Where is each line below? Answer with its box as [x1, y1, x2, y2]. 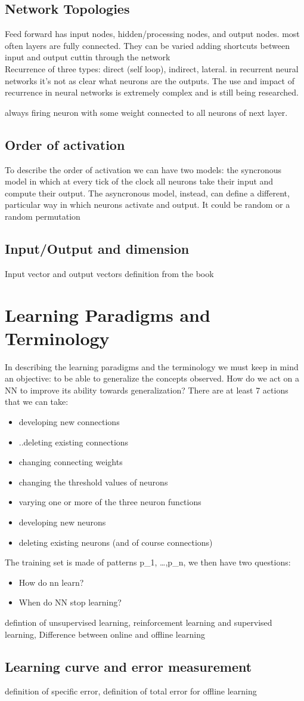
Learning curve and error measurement [5, 657, 252, 675]
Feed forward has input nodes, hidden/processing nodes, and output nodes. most [5, 27, 300, 40]
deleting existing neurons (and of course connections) [18, 536, 213, 548]
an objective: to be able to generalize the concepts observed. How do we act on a [5, 372, 300, 385]
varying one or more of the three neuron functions [18, 496, 201, 508]
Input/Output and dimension [5, 239, 190, 257]
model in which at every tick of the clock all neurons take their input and [5, 175, 274, 187]
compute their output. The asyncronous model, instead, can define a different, [5, 186, 290, 199]
